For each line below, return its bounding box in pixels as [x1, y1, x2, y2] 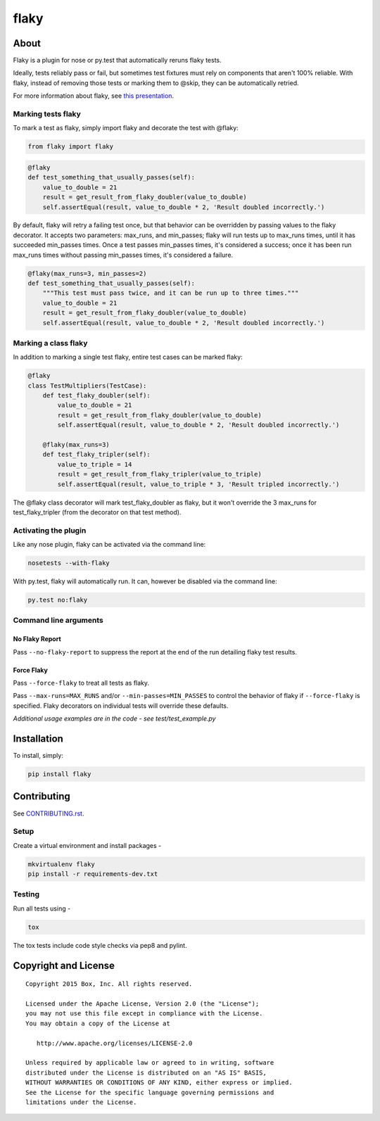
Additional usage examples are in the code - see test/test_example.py [13, 714, 216, 723]
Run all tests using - [13, 904, 71, 913]
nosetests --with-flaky [27, 559, 110, 567]
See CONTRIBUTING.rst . [13, 809, 84, 818]
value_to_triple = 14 [57, 460, 132, 468]
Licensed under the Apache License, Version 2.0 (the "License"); [25, 999, 260, 1008]
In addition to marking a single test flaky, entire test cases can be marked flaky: [13, 353, 243, 362]
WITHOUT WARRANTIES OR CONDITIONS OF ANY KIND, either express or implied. [25, 1079, 293, 1087]
